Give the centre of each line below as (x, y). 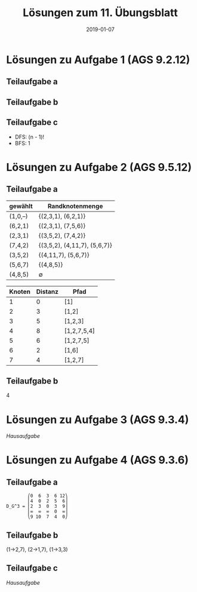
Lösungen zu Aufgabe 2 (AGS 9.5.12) (99, 167)
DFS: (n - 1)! (30, 137)
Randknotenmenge (75, 206)
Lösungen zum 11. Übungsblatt (100, 13)
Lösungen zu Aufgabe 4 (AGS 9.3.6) (98, 460)
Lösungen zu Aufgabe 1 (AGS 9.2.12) (98, 59)
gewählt (21, 206)
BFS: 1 (22, 143)
